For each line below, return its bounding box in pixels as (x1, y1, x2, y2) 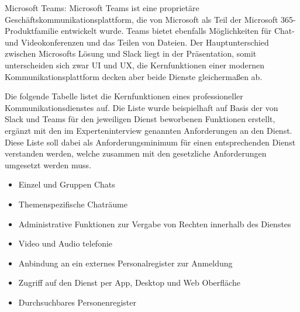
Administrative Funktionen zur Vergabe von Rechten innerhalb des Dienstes (18, 217, 291, 230)
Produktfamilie (5, 25, 58, 37)
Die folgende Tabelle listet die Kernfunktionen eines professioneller (5, 90, 243, 102)
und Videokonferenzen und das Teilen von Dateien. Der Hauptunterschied (5, 36, 269, 48)
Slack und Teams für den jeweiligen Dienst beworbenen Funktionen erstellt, (5, 113, 275, 125)
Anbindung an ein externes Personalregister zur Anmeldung (18, 256, 233, 269)
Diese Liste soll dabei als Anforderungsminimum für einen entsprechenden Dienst (5, 136, 296, 148)
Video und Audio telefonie (18, 237, 113, 249)
